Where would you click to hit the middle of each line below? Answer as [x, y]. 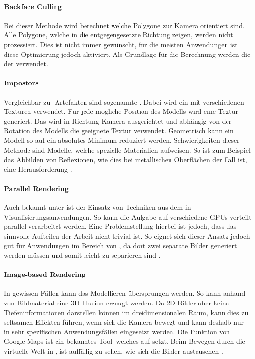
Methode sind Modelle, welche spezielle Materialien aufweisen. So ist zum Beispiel [127, 150]
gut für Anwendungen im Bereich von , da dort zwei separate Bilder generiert [121, 245]
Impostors [21, 83]
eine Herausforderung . [38, 169]
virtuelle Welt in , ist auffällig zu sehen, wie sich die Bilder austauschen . [113, 351]
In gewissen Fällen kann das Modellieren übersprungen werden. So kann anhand [125, 293]
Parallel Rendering [36, 188]
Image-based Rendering [45, 274]
